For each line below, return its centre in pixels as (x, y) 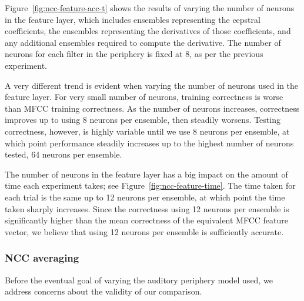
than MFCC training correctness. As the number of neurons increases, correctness (152, 108)
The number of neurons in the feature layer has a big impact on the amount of (146, 174)
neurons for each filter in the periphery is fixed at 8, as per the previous (134, 54)
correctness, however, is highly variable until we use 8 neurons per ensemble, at (147, 131)
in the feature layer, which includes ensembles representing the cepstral (133, 19)
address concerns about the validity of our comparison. (103, 291)
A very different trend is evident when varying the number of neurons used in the (152, 85)
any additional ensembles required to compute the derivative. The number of (143, 42)
